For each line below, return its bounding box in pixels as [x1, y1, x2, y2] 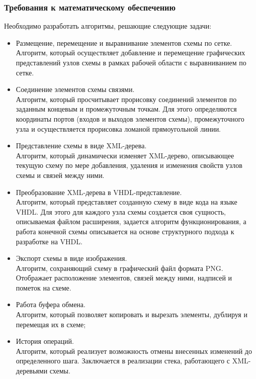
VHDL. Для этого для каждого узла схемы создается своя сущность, [16, 206, 226, 217]
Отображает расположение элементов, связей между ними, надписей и [16, 272, 232, 283]
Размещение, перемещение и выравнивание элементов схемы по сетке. [16, 37, 232, 48]
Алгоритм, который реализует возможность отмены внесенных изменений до [16, 345, 252, 356]
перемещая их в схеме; [16, 319, 86, 329]
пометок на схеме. [16, 282, 71, 293]
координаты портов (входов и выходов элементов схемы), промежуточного [16, 113, 244, 124]
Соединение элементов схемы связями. [16, 84, 135, 94]
